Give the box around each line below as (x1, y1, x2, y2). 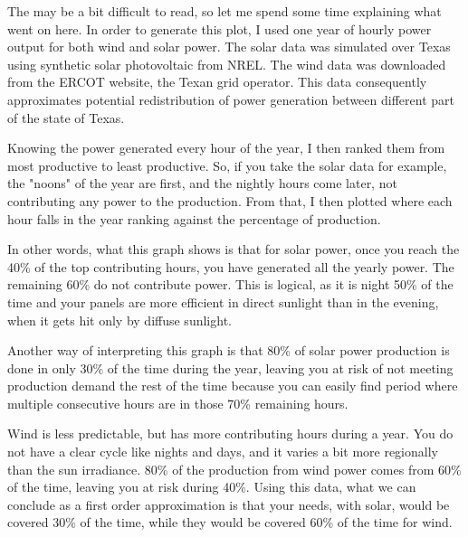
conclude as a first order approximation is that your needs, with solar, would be (7, 495, 450, 513)
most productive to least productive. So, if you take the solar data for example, (7, 155, 447, 174)
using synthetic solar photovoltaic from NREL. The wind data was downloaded (7, 54, 446, 73)
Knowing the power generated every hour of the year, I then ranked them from (7, 138, 445, 157)
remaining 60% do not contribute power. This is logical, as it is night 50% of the (7, 275, 454, 294)
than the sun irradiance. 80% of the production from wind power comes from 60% (7, 459, 462, 478)
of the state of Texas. (7, 108, 125, 127)
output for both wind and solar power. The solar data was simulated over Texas (7, 37, 451, 56)
